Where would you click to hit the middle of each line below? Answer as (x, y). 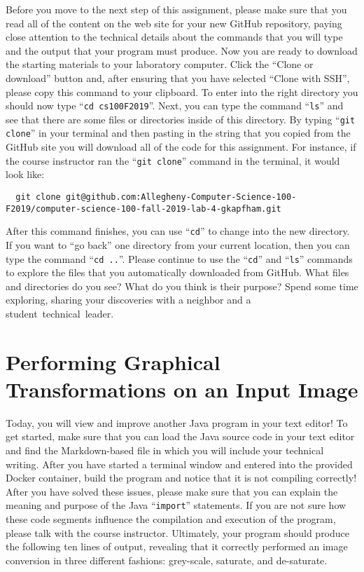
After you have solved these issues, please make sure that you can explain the (172, 491)
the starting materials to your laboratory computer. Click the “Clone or (160, 64)
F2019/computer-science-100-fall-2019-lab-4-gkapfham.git (143, 209)
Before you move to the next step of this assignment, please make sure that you (176, 9)
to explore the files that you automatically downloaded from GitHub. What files (177, 272)
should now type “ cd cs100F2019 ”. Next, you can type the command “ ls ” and (175, 105)
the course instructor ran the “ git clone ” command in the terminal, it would (173, 160)
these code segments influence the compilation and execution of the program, (171, 519)
